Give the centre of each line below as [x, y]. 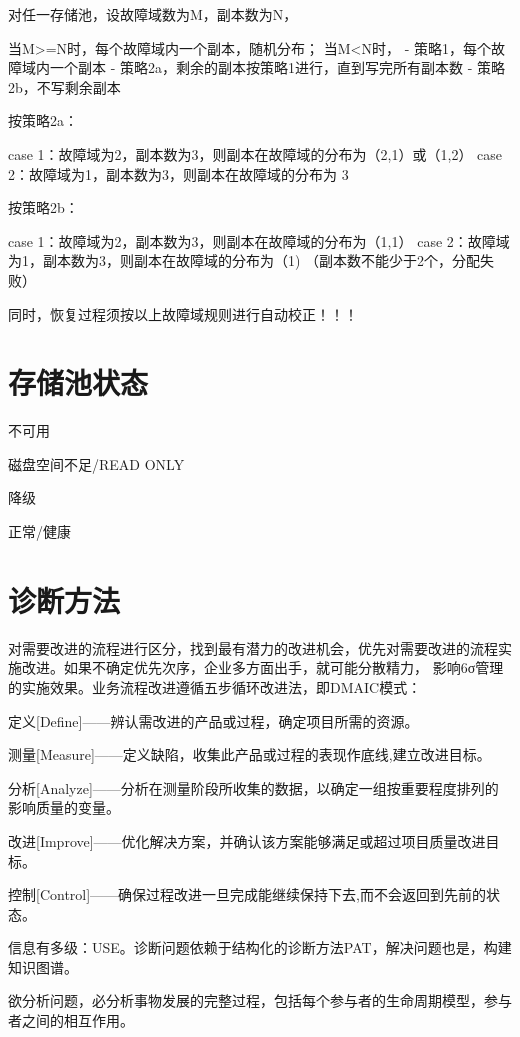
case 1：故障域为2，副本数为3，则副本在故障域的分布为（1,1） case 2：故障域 [259, 240]
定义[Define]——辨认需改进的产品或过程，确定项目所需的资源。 [213, 720]
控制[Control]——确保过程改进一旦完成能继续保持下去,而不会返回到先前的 [247, 894]
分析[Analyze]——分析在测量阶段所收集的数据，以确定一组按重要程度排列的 [253, 787]
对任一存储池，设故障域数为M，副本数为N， [153, 14]
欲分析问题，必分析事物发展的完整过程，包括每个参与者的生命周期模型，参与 [260, 1000]
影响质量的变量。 [64, 807]
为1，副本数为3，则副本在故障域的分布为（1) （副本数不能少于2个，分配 [244, 260]
